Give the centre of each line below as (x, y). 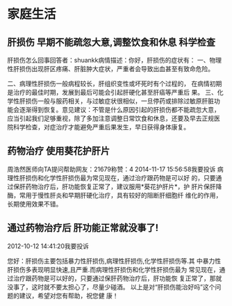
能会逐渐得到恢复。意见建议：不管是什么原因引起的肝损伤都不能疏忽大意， (114, 110)
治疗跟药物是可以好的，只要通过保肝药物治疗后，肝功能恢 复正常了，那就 (117, 278)
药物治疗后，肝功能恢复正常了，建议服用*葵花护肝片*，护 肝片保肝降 (124, 186)
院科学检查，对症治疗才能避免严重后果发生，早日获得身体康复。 (98, 127)
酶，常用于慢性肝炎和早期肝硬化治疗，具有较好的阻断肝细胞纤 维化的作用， (115, 195)
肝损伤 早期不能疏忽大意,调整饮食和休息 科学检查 (111, 42)
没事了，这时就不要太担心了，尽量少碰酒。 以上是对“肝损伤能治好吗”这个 (111, 287)
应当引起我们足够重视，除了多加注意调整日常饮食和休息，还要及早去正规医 (114, 118)
